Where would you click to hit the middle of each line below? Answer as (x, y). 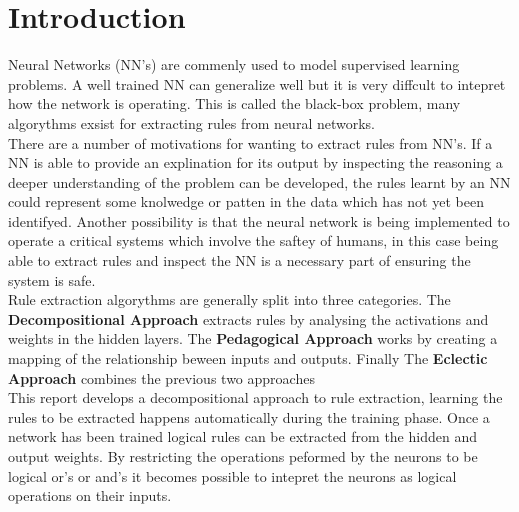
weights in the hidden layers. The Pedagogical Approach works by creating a (253, 338)
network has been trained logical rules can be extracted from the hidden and (242, 436)
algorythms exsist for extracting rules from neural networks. (191, 122)
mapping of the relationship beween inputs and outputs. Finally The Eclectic (248, 358)
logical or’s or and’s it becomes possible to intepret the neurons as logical (232, 475)
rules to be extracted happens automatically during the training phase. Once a (249, 416)
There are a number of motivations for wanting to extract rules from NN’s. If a (250, 142)
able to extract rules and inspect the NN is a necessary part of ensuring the (239, 260)
